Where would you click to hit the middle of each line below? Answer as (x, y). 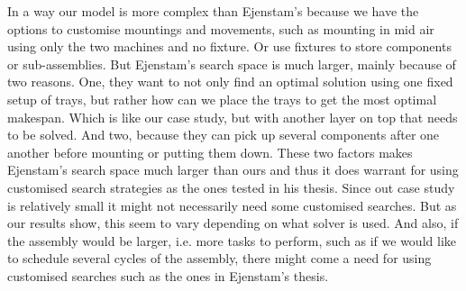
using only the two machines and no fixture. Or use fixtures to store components (229, 46)
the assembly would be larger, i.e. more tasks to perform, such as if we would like (232, 240)
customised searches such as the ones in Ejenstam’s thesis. (168, 275)
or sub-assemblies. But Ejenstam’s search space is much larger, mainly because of (232, 64)
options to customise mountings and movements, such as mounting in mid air (221, 28)
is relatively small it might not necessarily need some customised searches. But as (232, 205)
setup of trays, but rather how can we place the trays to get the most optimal (222, 99)
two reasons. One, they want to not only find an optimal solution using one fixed (230, 82)
